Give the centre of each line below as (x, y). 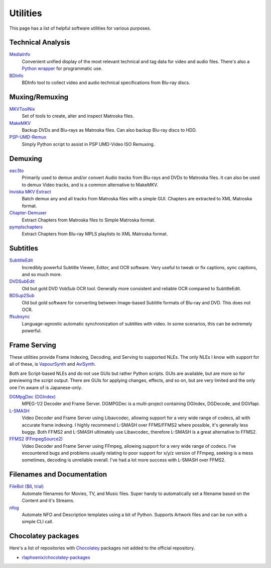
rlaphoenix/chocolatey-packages (56, 557)
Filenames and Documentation (58, 475)
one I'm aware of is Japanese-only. (46, 387)
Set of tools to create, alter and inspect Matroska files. (78, 116)
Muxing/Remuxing (39, 97)
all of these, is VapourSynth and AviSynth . (53, 364)
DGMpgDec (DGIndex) (33, 396)
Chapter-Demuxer (28, 213)
